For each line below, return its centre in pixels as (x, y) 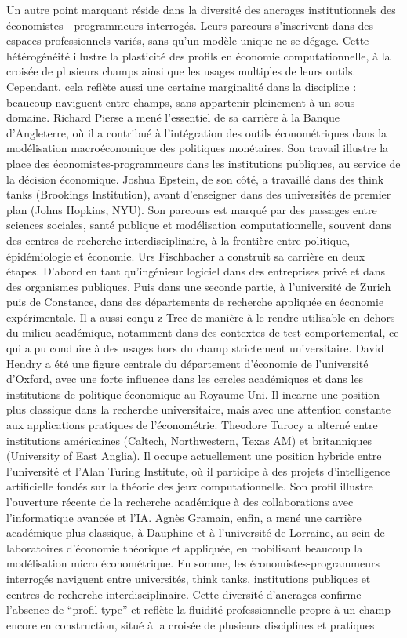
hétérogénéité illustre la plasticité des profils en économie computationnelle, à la (198, 55)
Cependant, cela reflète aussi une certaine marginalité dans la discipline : (182, 86)
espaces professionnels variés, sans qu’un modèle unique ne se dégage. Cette (188, 40)
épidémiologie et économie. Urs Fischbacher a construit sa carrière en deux (186, 255)
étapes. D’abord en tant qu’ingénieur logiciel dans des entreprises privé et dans (196, 271)
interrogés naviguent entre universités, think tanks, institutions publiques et (189, 578)
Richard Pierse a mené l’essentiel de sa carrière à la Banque (196, 117)
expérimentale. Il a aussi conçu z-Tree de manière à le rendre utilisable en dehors (201, 317)
